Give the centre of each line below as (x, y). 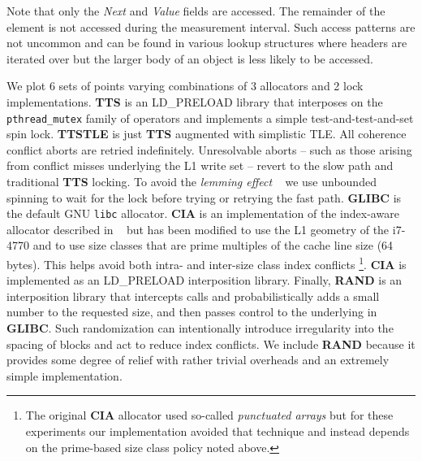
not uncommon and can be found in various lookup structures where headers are (207, 43)
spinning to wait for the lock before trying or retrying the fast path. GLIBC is (204, 197)
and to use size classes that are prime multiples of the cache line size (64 (213, 245)
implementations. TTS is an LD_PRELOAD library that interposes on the (195, 101)
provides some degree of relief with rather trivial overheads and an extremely (198, 360)
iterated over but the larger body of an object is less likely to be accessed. (190, 58)
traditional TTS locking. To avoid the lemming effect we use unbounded (192, 181)
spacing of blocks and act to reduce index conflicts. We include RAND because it (211, 344)
